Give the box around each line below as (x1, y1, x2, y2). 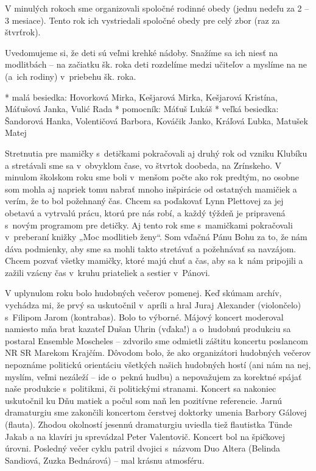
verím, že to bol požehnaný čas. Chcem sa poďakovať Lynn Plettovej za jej (5, 194, 284, 207)
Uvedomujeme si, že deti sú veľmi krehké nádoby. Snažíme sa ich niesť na (5, 46, 278, 58)
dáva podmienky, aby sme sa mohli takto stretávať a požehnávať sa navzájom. (5, 242, 297, 255)
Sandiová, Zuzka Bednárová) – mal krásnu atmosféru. (5, 453, 205, 466)
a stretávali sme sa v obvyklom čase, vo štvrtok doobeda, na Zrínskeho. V (5, 158, 281, 171)
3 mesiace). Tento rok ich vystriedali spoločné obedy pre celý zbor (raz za (5, 13, 280, 26)
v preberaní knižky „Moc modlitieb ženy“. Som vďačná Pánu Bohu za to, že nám (5, 230, 307, 243)
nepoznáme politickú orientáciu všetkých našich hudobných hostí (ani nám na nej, (5, 358, 311, 371)
